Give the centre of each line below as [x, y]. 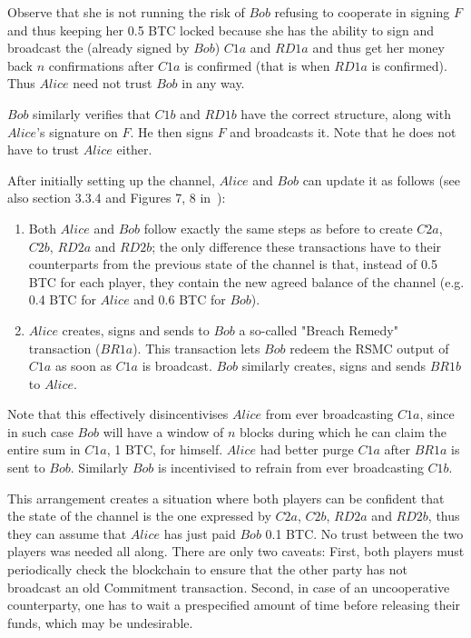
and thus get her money [378, 48]
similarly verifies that [92, 113]
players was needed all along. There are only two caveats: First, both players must [236, 551]
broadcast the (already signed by [98, 48]
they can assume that [67, 533]
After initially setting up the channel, [111, 179]
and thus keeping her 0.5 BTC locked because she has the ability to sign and [221, 30]
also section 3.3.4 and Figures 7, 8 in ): [117, 198]
